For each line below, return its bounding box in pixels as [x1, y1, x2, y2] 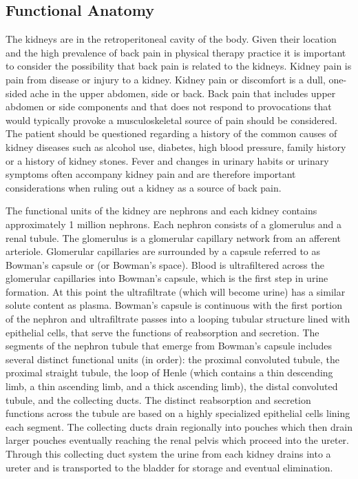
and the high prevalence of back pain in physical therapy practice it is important [6, 45, 346, 59]
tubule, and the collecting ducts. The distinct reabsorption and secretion [6, 392, 311, 407]
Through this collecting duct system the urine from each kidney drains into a [6, 447, 331, 461]
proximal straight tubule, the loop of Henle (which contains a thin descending [6, 365, 333, 380]
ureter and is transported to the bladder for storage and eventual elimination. [6, 460, 333, 474]
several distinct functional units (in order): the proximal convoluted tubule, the [6, 351, 340, 366]
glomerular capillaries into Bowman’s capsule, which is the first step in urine [6, 271, 328, 285]
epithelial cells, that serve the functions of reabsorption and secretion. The [6, 325, 319, 339]
